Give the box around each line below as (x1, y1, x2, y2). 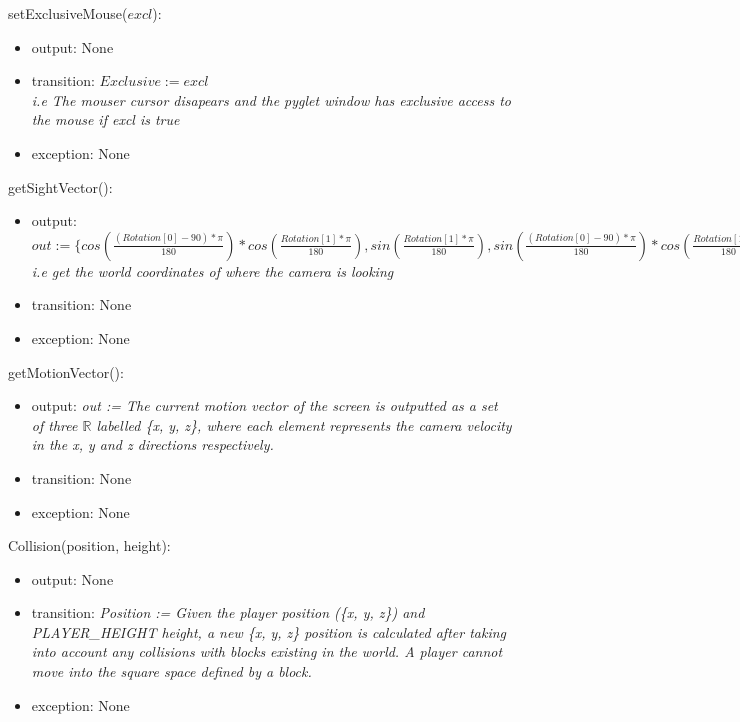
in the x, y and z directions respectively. (31, 434, 274, 455)
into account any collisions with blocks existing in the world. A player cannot (31, 641, 503, 662)
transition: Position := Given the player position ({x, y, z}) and (31, 602, 425, 623)
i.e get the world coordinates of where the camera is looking (31, 260, 394, 281)
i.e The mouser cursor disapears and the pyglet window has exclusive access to (31, 89, 512, 110)
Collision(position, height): (8, 535, 171, 556)
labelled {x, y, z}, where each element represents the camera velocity (96, 414, 512, 435)
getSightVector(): (8, 176, 113, 197)
